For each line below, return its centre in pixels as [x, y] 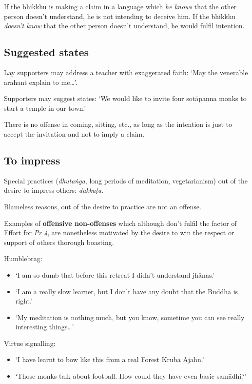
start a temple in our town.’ [45, 108]
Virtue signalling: [30, 343]
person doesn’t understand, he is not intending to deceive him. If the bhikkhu [120, 16]
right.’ [24, 301]
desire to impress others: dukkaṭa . [54, 190]
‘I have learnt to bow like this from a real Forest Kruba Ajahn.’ [110, 359]
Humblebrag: [23, 258]
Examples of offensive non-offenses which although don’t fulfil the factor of [120, 223]
